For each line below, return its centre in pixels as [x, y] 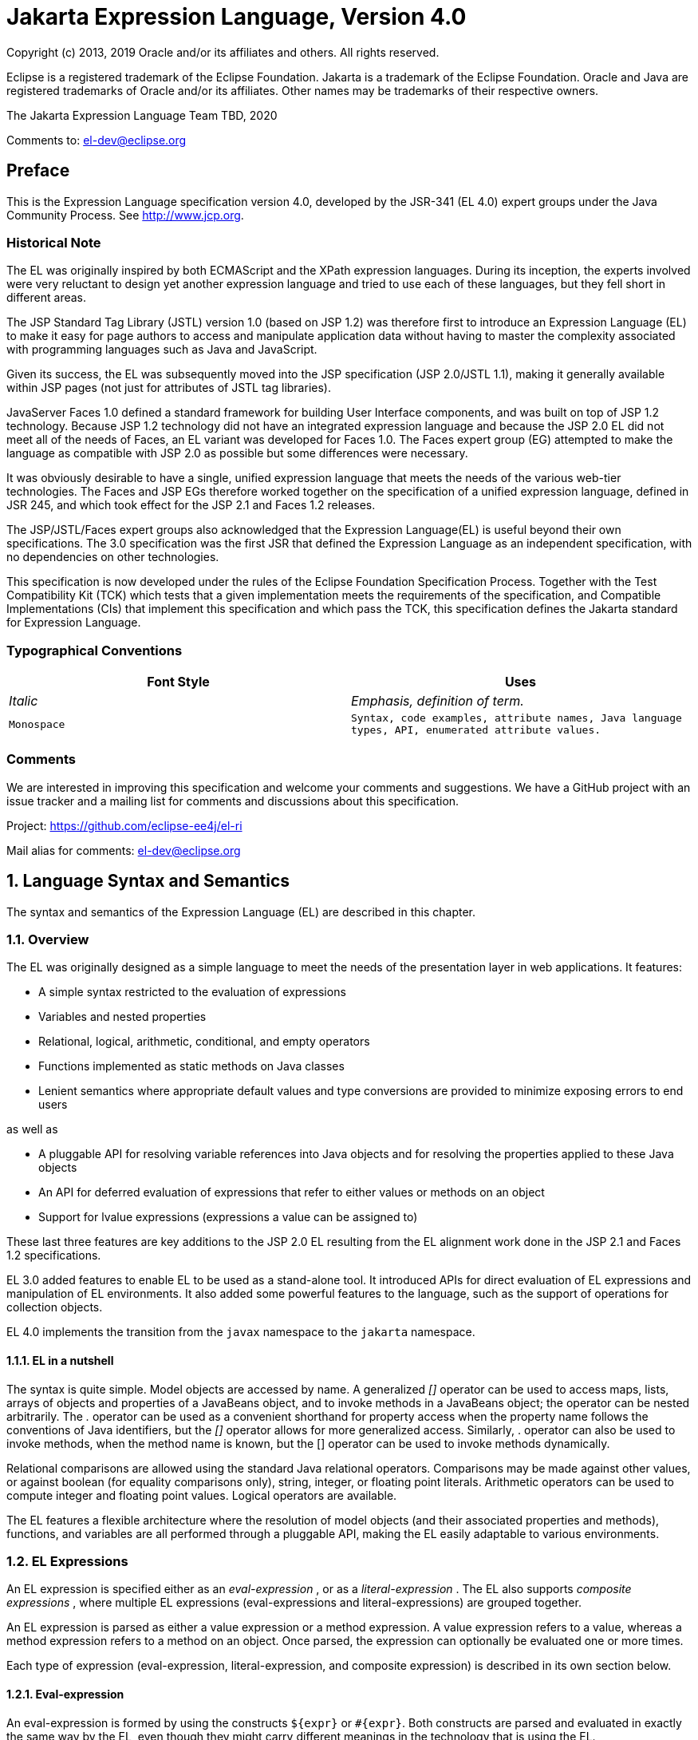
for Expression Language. [74, 623]
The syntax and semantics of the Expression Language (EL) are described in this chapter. [241, 912]
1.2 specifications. [54, 1256]
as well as [32, 1129]
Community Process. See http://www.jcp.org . [125, 215]
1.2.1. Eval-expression [65, 1695]
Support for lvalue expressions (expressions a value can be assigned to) [228, 1217]
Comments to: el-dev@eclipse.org [97, 140]
